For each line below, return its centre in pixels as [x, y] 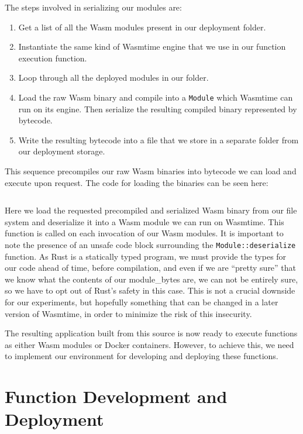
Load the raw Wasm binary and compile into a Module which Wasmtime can [156, 97]
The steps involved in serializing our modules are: [93, 7]
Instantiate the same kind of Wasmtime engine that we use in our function [152, 46]
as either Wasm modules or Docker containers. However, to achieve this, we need [149, 344]
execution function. [53, 58]
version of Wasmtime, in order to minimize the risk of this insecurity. [128, 313]
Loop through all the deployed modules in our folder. [113, 77]
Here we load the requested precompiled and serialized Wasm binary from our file [151, 210]
